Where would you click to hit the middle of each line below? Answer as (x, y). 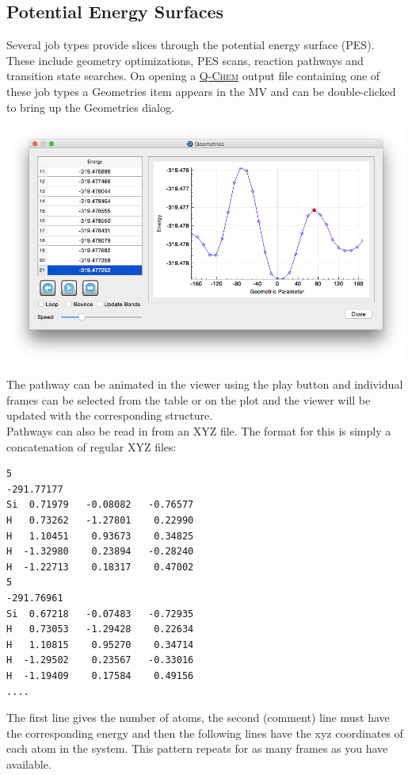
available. (29, 763)
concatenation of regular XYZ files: (92, 446)
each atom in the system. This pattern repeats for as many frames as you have (197, 748)
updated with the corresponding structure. (110, 415)
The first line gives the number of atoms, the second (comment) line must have (198, 717)
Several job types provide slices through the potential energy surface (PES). (191, 45)
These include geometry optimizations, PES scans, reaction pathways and (185, 60)
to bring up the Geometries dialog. (90, 107)
